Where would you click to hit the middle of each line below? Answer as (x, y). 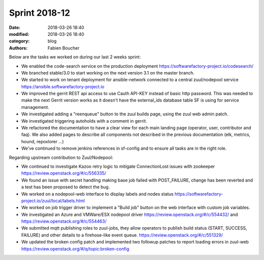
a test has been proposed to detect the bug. (66, 187)
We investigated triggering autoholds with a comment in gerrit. (84, 121)
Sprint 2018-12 (40, 13)
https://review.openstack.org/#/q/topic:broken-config (75, 249)
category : (19, 41)
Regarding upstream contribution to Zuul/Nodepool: (61, 157)
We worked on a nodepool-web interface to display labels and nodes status (97, 194)
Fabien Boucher (64, 48)
